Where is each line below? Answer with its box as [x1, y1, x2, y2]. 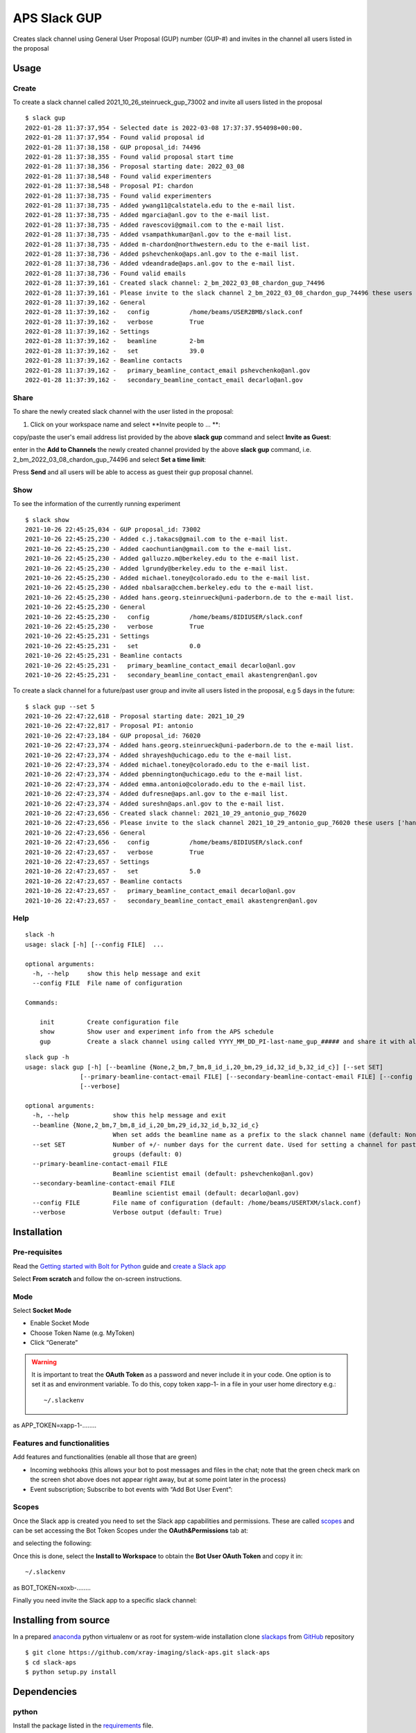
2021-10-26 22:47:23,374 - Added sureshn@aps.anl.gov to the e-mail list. [25, 799, 285, 808]
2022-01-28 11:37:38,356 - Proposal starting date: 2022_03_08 [25, 163, 245, 171]
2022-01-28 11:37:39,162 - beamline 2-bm [25, 337, 205, 345]
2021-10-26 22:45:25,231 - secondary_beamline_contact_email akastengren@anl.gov [25, 671, 318, 679]
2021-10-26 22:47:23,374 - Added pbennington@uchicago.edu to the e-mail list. [25, 770, 303, 778]
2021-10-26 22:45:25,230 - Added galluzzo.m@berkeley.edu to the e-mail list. [25, 555, 300, 563]
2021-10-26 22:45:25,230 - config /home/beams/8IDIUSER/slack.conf [25, 613, 303, 620]
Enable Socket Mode [30, 1319, 89, 1327]
